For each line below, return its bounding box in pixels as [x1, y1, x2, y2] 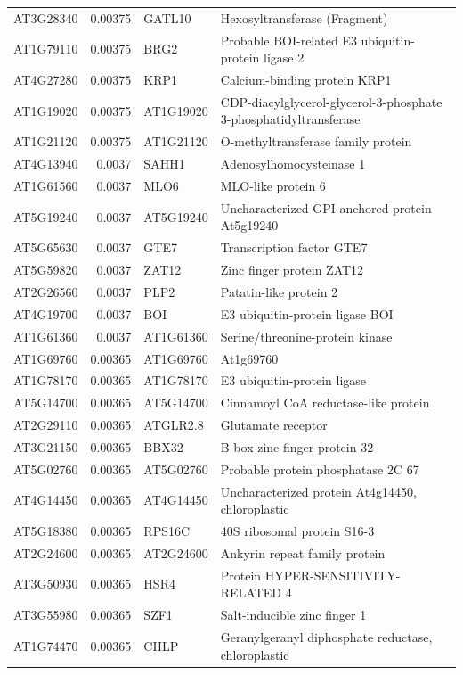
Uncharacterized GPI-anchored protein [220, 198, 432, 217]
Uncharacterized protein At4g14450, [220, 482, 418, 500]
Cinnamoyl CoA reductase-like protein [220, 393, 430, 412]
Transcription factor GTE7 [220, 238, 368, 257]
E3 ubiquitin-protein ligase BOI [220, 304, 394, 323]
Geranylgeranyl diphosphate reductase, [220, 627, 433, 646]
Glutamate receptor [220, 416, 328, 434]
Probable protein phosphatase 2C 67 [220, 459, 419, 478]
